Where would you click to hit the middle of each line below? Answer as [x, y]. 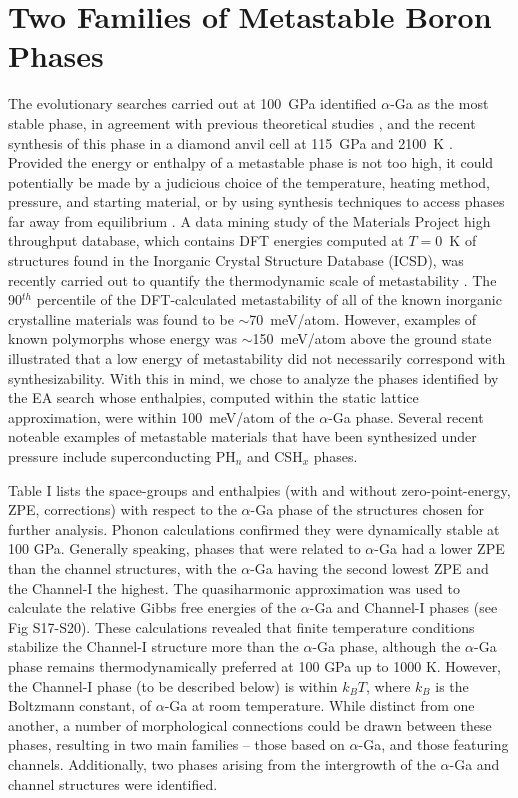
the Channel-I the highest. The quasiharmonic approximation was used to [234, 587]
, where [388, 685]
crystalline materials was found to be [121, 318]
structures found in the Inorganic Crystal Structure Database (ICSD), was [236, 260]
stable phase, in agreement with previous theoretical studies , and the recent [242, 122]
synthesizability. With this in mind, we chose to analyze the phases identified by [253, 377]
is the [452, 685]
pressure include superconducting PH [122, 456]
